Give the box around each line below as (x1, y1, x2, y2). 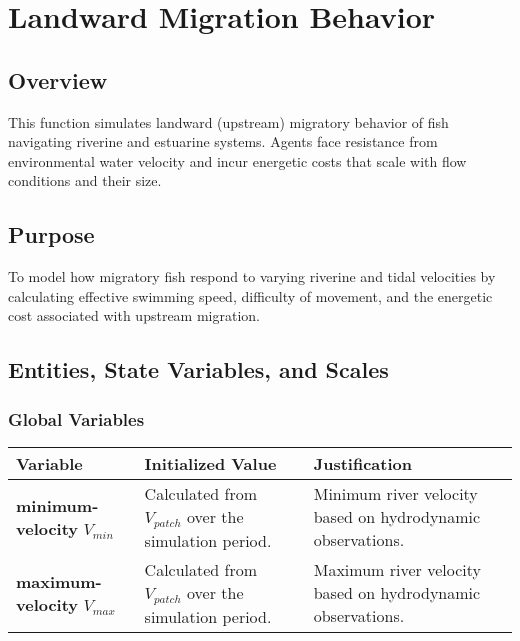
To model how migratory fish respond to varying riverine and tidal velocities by (8, 266, 496, 287)
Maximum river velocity (313, 558, 481, 582)
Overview (8, 64, 108, 95)
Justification (313, 451, 412, 475)
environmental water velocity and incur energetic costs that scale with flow (8, 150, 467, 171)
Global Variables (8, 406, 145, 431)
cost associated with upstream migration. (8, 305, 260, 326)
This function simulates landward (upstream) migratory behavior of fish (8, 111, 449, 132)
